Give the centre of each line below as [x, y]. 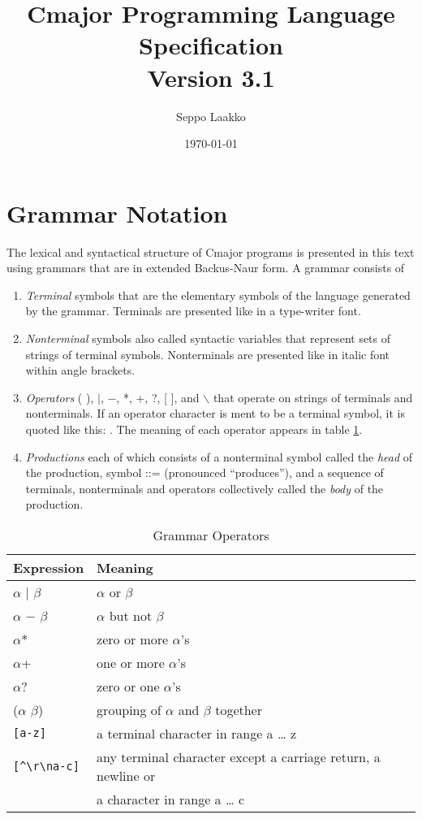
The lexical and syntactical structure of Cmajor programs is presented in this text [211, 251]
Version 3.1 [211, 77]
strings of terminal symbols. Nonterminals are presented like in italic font [208, 354]
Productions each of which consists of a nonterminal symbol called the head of [219, 456]
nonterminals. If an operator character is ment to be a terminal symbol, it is [215, 413]
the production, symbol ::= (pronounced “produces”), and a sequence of [205, 472]
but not [131, 615]
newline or [126, 775]
